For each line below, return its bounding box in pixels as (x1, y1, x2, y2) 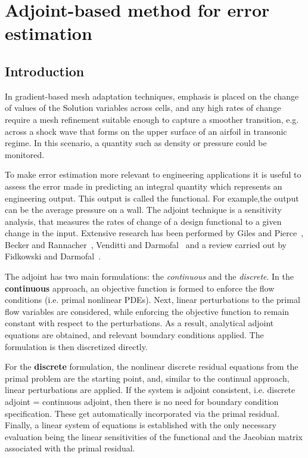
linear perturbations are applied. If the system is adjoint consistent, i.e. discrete (5, 383, 295, 396)
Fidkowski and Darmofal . (5, 250, 101, 262)
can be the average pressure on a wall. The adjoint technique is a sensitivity (5, 203, 282, 216)
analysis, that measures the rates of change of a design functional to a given (5, 215, 282, 227)
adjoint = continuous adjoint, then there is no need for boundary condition (5, 395, 279, 408)
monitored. (5, 148, 45, 160)
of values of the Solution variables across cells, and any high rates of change (5, 101, 281, 114)
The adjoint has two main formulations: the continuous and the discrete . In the (5, 270, 294, 283)
